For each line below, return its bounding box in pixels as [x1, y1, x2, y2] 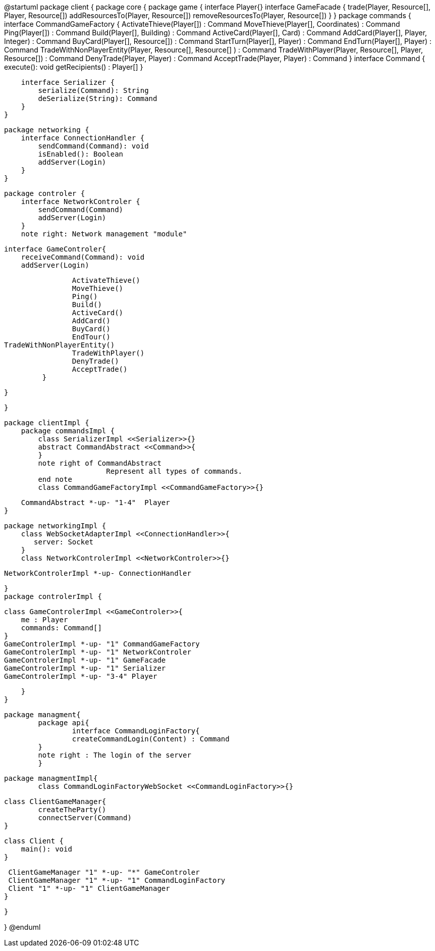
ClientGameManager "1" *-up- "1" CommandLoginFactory [8, 876, 226, 884]
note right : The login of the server [38, 751, 191, 759]
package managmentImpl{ [4, 774, 98, 782]
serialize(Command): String [38, 86, 149, 94]
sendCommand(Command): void [38, 142, 149, 150]
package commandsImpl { [21, 427, 115, 435]
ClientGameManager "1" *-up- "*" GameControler [8, 868, 200, 876]
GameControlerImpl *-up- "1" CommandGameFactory [4, 640, 200, 648]
